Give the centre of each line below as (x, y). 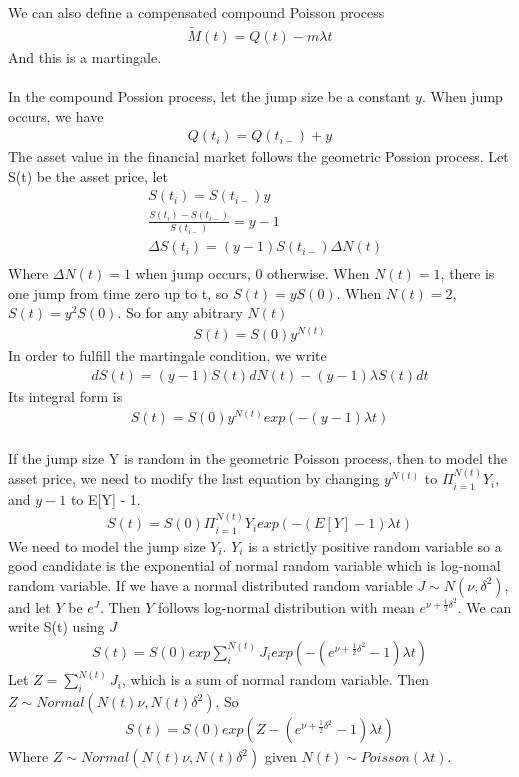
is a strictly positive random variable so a (375, 545)
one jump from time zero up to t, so (118, 292)
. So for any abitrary (180, 312)
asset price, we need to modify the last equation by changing (194, 478)
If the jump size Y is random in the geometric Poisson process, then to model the (257, 457)
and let (29, 606)
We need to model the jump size (107, 545)
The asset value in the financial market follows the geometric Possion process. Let (258, 156)
